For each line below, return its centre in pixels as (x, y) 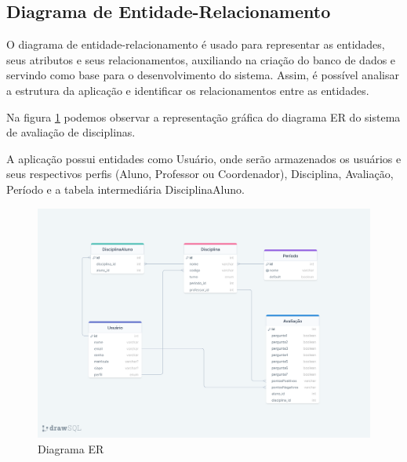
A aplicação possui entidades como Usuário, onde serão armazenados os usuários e (204, 158)
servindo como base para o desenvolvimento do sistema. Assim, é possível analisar (203, 75)
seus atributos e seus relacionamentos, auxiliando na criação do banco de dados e (201, 59)
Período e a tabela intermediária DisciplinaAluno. (125, 189)
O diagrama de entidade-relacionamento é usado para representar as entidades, (196, 44)
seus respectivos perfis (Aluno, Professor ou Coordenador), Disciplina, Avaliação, (200, 174)
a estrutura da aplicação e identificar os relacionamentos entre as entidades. (188, 90)
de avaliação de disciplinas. (71, 132)
